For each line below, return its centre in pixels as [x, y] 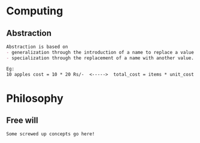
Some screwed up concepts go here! [51, 134]
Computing [35, 11]
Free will [22, 120]
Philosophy [35, 98]
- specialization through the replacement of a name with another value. [100, 58]
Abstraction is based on [37, 47]
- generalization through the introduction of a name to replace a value [100, 52]
